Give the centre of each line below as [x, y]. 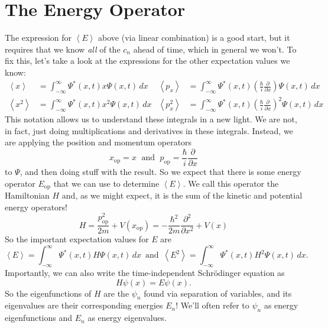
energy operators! [36, 207]
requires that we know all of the [63, 49]
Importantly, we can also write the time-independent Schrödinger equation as [145, 273]
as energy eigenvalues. [127, 318]
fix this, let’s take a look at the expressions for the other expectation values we [147, 61]
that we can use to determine [106, 183]
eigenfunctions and [39, 318]
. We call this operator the [231, 183]
